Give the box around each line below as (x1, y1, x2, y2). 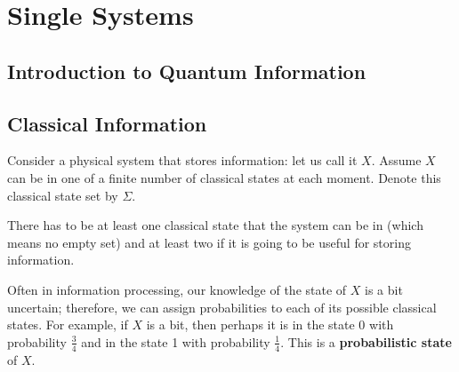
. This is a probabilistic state (280, 332, 452, 351)
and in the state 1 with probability (81, 332, 270, 351)
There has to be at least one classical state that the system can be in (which (7, 216, 423, 234)
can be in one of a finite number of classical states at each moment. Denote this (7, 168, 441, 186)
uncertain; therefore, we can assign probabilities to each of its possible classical (7, 297, 437, 316)
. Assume (371, 151, 422, 170)
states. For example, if (7, 315, 128, 334)
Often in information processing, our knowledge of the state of (7, 280, 347, 298)
